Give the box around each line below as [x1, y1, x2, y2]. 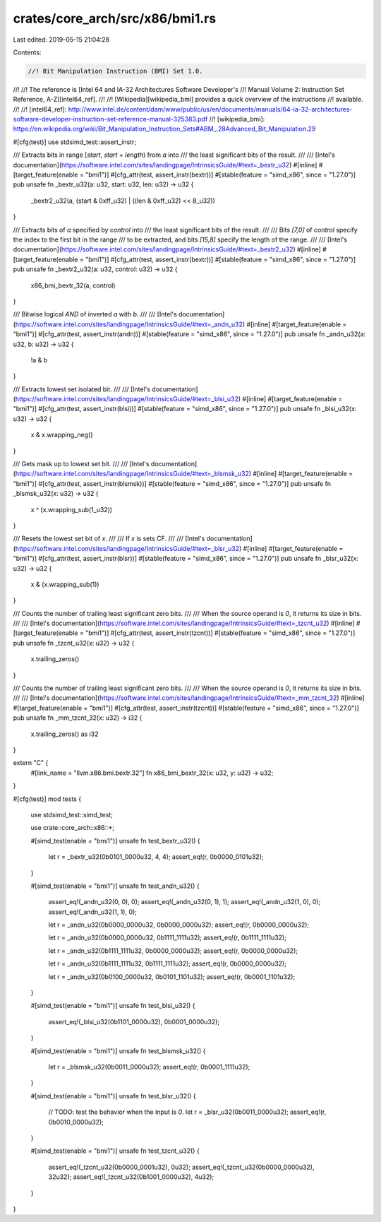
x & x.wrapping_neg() [30, 431, 93, 439]
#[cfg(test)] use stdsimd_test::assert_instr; [13, 138, 137, 146]
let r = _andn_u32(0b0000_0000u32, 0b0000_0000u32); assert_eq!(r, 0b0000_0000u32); [48, 920, 310, 929]
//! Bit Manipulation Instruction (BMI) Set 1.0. [28, 67, 203, 75]
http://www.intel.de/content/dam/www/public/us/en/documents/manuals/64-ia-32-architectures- [68, 105, 353, 113]
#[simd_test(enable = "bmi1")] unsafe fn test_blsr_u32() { [30, 1091, 197, 1100]
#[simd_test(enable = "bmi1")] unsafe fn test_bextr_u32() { [30, 836, 200, 845]
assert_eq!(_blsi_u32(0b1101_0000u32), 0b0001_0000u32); [48, 1017, 220, 1026]
